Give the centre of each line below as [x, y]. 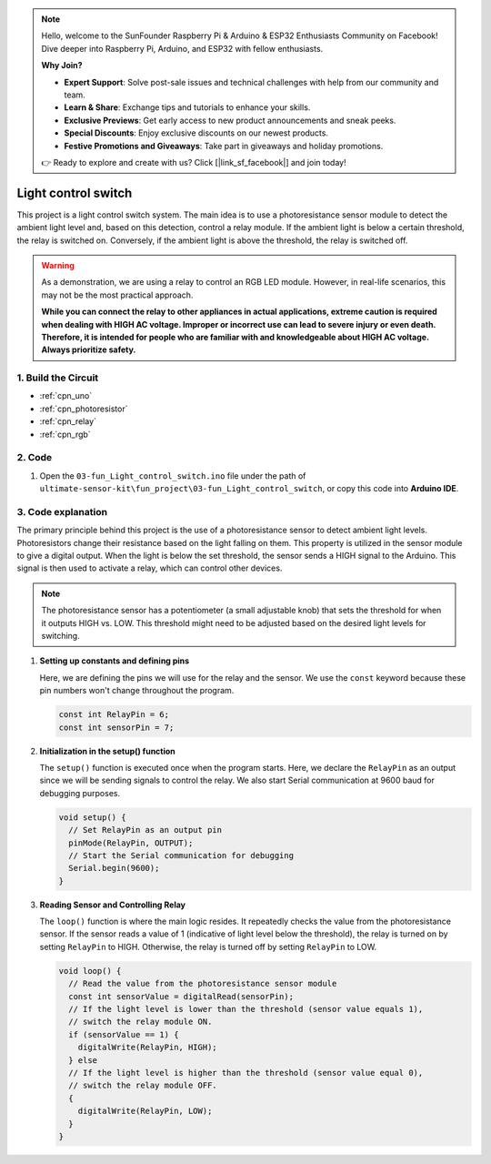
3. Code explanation [62, 511]
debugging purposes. [80, 793]
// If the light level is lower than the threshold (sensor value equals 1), [246, 1009]
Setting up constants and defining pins [115, 661]
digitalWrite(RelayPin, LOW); [145, 1111]
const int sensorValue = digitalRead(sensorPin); [181, 996]
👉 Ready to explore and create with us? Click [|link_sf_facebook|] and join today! [194, 162]
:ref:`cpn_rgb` [65, 434]
